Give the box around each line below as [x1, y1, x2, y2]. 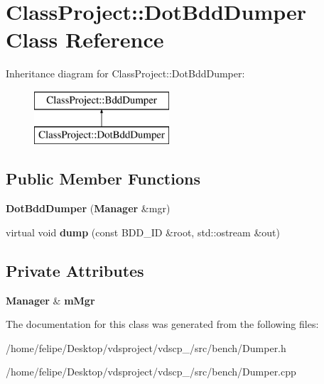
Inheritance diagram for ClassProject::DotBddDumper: [6, 66, 245, 81]
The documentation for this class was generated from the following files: [6, 317, 319, 331]
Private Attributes [6, 259, 144, 281]
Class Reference [6, 25, 164, 54]
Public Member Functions [6, 168, 200, 190]
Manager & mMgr [6, 292, 95, 307]
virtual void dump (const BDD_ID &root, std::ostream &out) [6, 224, 280, 239]
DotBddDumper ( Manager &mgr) [6, 201, 171, 216]
